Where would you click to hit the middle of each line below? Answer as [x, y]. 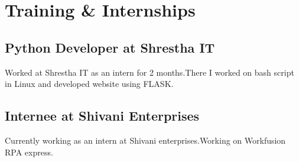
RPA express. [29, 152]
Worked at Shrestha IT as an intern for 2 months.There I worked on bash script [149, 72]
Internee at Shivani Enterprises [102, 116]
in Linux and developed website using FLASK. [89, 84]
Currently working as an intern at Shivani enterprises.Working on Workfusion [145, 140]
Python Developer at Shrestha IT [110, 47]
